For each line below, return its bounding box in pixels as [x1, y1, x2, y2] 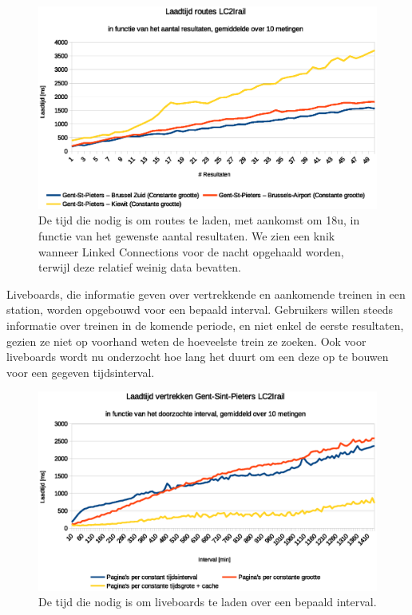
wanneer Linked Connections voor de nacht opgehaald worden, [38, 243, 344, 260]
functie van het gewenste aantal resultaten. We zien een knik [38, 228, 335, 244]
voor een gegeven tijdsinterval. [6, 363, 155, 380]
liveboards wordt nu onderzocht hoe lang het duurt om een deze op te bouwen [6, 348, 389, 365]
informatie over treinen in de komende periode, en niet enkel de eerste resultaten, [6, 316, 404, 333]
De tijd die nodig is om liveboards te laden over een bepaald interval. [38, 593, 377, 610]
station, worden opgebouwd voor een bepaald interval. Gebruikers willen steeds [6, 301, 394, 318]
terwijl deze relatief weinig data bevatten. [38, 259, 242, 276]
